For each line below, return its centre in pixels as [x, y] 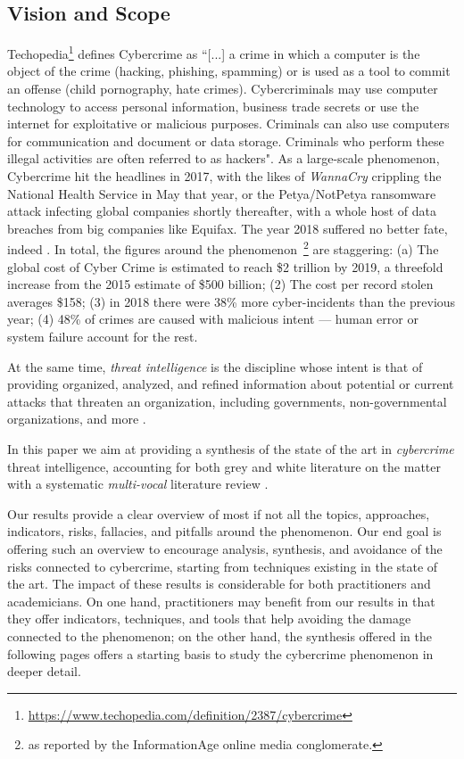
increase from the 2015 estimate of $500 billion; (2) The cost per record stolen [220, 284]
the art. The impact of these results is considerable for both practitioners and [219, 584]
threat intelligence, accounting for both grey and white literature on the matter [224, 466]
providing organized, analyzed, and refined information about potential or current [231, 384]
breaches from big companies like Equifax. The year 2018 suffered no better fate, [228, 228]
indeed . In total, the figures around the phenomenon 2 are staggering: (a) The [223, 248]
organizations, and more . [77, 419]
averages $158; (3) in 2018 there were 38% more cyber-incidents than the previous [232, 301]
